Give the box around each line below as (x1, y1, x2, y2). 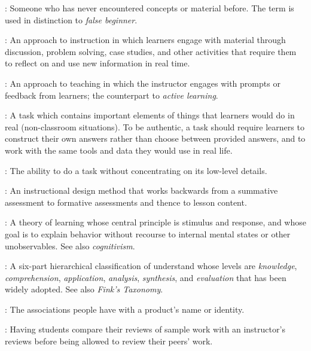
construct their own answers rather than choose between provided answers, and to (5, 132, 306, 145)
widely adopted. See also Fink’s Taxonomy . (5, 283, 163, 295)
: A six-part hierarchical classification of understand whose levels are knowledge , (5, 260, 297, 272)
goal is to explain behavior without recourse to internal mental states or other (5, 227, 291, 240)
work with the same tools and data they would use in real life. (5, 144, 233, 156)
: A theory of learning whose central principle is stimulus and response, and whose (5, 216, 306, 228)
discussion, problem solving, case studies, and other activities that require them (5, 45, 297, 57)
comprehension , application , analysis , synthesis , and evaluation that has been (5, 271, 286, 283)
